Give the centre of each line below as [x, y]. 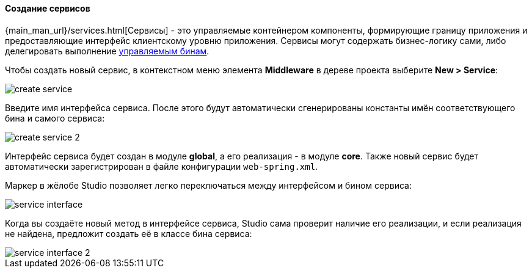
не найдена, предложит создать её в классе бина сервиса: [129, 233]
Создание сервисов [48, 8]
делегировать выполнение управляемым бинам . [107, 51]
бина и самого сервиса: [55, 118]
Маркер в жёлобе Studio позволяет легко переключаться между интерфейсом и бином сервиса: [209, 185]
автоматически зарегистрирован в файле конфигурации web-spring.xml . [162, 166]
